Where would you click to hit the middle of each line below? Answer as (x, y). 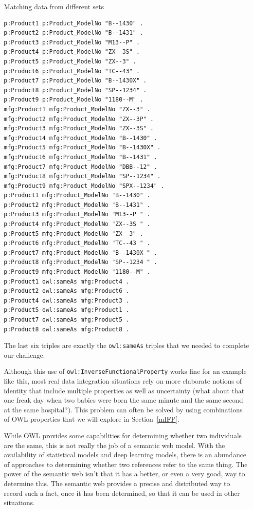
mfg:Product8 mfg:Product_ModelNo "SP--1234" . (82, 176)
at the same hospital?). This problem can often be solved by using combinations (123, 409)
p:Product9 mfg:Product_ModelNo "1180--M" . (77, 272)
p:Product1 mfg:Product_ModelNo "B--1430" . (77, 195)
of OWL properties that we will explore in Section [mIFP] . (92, 419)
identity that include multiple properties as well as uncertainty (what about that (124, 390)
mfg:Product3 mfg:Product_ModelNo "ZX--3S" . (79, 129)
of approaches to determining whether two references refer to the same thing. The (126, 464)
